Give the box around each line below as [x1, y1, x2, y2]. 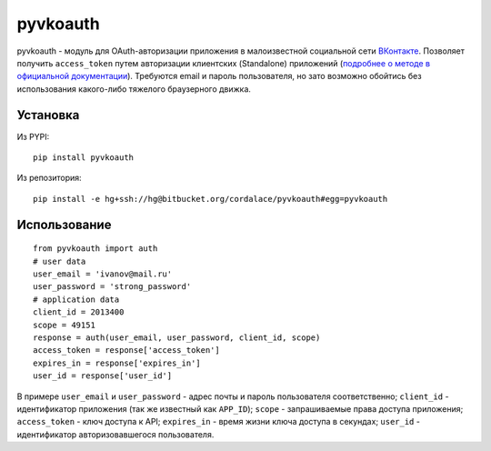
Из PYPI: [16, 131, 50, 142]
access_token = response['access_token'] [33, 346, 220, 356]
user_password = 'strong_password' [33, 282, 192, 292]
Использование [16, 216, 112, 232]
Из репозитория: [16, 173, 82, 184]
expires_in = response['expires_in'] [33, 357, 202, 368]
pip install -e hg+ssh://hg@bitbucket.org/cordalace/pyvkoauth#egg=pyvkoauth [33, 194, 388, 204]
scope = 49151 [33, 319, 95, 330]
